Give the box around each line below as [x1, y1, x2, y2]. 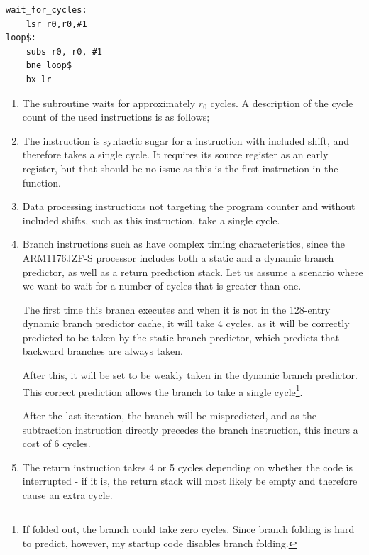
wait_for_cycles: [6, 5, 87, 15]
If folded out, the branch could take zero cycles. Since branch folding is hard [22, 522, 355, 537]
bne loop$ [26, 60, 72, 71]
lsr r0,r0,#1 [26, 18, 87, 29]
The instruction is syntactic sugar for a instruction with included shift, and [22, 133, 350, 148]
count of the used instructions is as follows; [22, 109, 210, 124]
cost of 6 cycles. [22, 436, 91, 451]
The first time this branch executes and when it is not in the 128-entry [22, 302, 331, 317]
